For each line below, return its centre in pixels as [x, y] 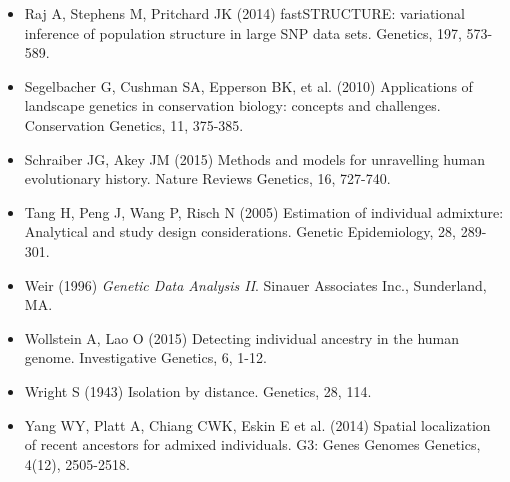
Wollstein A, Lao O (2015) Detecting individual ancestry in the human [242, 337]
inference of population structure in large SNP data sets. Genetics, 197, [243, 32]
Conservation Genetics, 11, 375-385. [134, 124]
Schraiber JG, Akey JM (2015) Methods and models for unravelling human [254, 158]
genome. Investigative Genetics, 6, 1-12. [145, 357]
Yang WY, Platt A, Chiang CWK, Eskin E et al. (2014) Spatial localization [257, 424]
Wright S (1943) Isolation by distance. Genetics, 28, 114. [198, 390]
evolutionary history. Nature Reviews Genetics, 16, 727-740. [207, 178]
